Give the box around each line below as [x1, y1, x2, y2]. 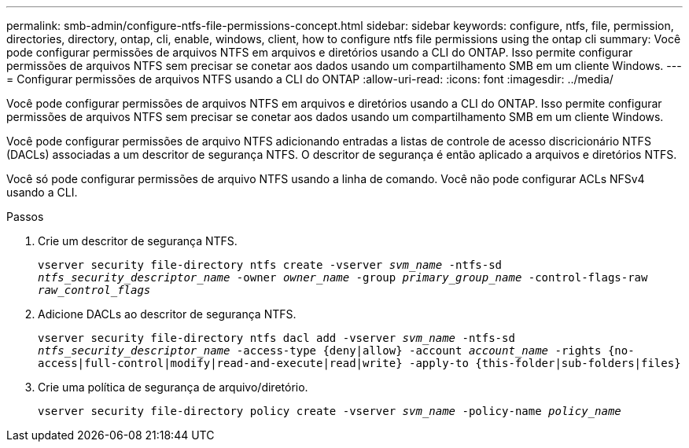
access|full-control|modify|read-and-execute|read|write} [38, 357, 403, 369]
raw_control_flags [38, 284, 151, 296]
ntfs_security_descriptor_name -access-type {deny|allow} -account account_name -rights [38, 344, 602, 357]
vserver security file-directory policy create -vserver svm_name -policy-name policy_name [38, 405, 621, 417]
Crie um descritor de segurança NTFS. [38, 234, 238, 248]
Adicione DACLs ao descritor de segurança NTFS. [38, 307, 297, 321]
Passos [6, 210, 44, 223]
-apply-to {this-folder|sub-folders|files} [409, 357, 681, 369]
